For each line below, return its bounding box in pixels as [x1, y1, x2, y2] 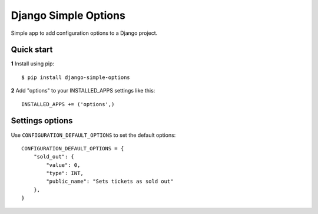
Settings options [11, 116, 73, 126]
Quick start [11, 45, 53, 55]
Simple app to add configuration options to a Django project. [11, 29, 158, 37]
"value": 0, [46, 162, 81, 168]
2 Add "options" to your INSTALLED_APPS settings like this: [11, 87, 155, 94]
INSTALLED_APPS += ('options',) [21, 101, 115, 107]
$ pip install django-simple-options [21, 74, 131, 81]
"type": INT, [46, 170, 84, 177]
